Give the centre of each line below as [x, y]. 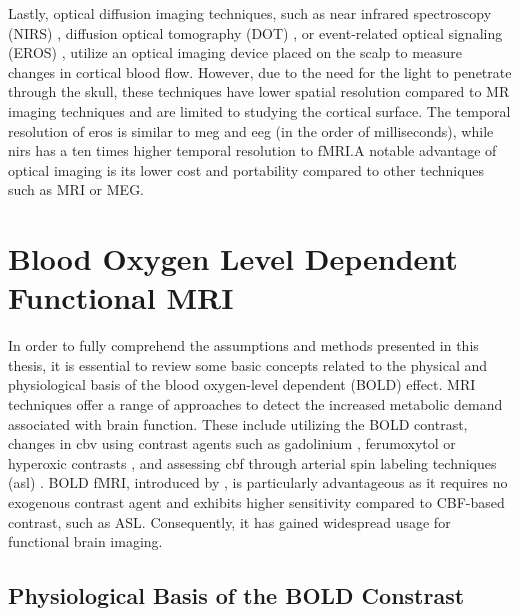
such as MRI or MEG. [76, 189]
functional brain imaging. [85, 541]
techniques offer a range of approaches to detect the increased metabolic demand [255, 404]
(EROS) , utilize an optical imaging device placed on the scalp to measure [235, 52]
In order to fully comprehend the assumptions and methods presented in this [243, 345]
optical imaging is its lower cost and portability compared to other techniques [246, 169]
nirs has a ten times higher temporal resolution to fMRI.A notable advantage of [252, 150]
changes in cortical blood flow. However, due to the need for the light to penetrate [260, 71]
